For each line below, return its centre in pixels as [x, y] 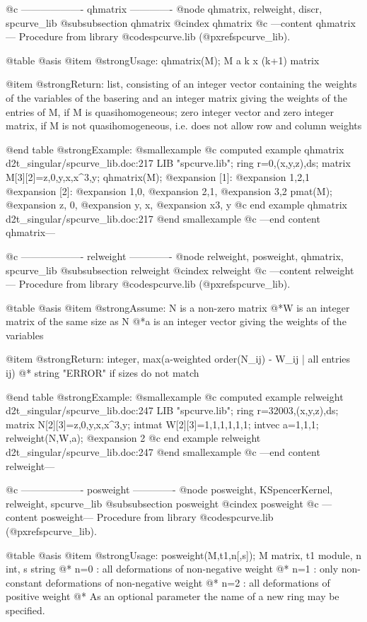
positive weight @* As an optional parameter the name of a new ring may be [173, 596]
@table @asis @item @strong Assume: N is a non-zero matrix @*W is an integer [178, 307]
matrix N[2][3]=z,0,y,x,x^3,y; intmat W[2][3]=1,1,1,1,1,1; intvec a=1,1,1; [162, 424]
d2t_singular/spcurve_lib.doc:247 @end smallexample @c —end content [163, 452]
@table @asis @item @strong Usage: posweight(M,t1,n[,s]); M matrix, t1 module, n [184, 554]
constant [24, 582]
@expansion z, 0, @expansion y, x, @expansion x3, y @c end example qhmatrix [176, 205]
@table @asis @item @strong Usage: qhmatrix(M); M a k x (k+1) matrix [163, 60]
